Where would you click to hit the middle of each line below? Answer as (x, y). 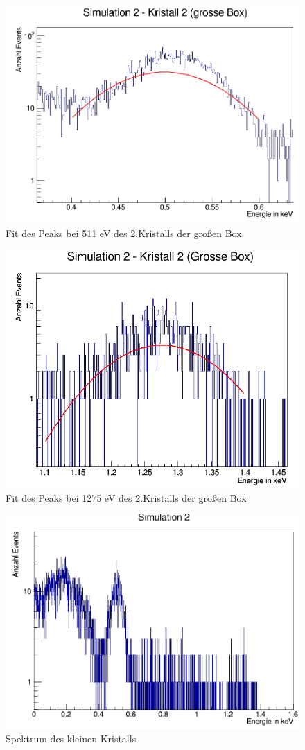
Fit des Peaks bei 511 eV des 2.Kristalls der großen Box (124, 233)
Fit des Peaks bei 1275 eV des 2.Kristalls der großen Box (126, 497)
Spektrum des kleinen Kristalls (71, 738)
